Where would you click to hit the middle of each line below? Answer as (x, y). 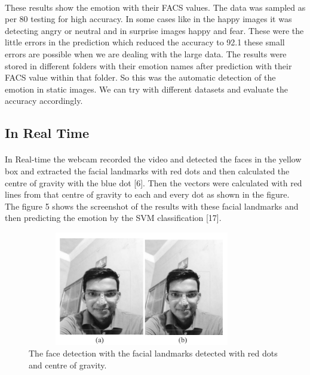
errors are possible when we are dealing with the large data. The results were (146, 53)
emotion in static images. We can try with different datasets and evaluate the (147, 89)
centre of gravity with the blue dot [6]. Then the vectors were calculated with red (154, 182)
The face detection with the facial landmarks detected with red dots (153, 353)
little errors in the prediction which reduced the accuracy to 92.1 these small (145, 42)
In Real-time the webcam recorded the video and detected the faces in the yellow (153, 159)
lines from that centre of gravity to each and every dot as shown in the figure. (147, 194)
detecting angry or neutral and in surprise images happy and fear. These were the (154, 30)
